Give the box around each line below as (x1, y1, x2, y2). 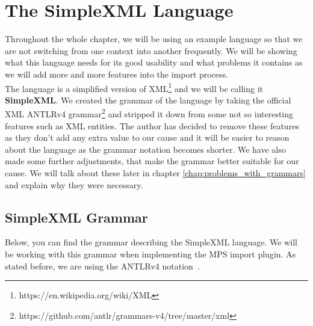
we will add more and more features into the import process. (5, 67, 229, 80)
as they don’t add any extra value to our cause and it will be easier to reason (5, 131, 290, 144)
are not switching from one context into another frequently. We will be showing (5, 44, 297, 57)
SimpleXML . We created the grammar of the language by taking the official (5, 93, 291, 106)
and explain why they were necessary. (5, 178, 143, 191)
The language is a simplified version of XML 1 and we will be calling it (5, 80, 264, 94)
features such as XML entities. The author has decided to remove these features (5, 119, 299, 132)
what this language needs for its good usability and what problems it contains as (5, 56, 303, 69)
